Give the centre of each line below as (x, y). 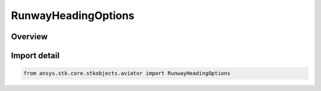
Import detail (35, 56)
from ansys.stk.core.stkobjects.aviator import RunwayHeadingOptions (127, 73)
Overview (29, 37)
